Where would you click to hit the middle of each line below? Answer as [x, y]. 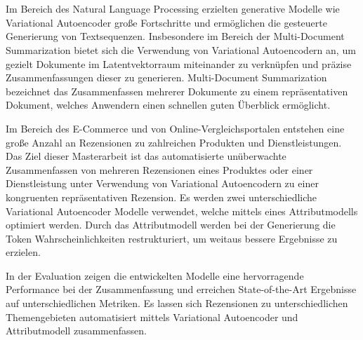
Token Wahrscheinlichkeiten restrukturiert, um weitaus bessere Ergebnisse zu [172, 238]
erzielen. [23, 252]
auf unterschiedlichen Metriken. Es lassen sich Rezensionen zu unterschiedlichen [177, 303]
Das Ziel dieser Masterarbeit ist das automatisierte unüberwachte [146, 156]
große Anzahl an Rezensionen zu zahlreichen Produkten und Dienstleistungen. [174, 142]
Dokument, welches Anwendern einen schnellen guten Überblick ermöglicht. [168, 105]
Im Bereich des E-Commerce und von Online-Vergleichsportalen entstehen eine [175, 128]
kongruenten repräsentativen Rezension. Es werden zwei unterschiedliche [161, 197]
